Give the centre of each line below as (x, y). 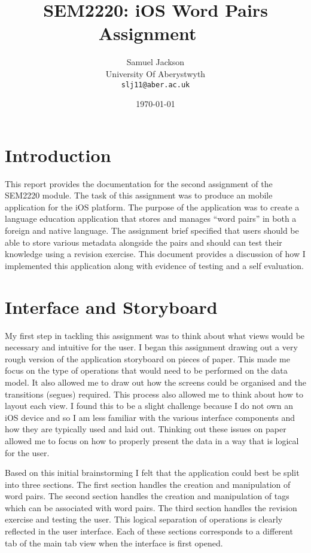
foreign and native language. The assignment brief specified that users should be (152, 230)
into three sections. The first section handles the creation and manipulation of (148, 484)
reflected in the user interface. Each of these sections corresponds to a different (149, 531)
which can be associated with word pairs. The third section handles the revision (151, 507)
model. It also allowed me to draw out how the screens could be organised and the (155, 382)
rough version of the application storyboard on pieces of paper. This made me (147, 358)
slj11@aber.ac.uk (155, 85)
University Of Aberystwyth (155, 73)
